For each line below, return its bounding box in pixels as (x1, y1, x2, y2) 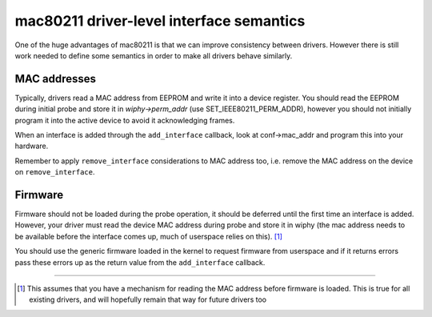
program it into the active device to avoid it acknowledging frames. (14, 115, 235, 125)
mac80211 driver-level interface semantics (14, 12, 306, 30)
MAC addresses (14, 72, 96, 86)
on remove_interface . (14, 167, 95, 177)
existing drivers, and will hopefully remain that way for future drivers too (29, 295, 267, 304)
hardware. (14, 141, 49, 151)
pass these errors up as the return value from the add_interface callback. (14, 257, 266, 267)
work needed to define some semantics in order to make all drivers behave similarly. (14, 50, 293, 60)
